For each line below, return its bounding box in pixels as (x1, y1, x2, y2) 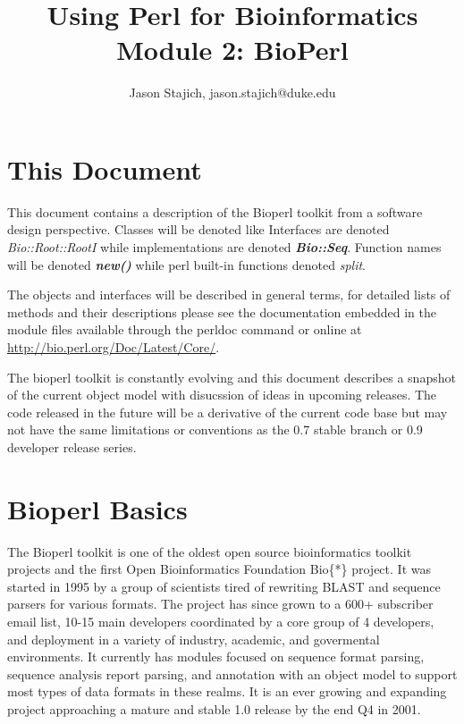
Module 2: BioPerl (116, 31, 349, 68)
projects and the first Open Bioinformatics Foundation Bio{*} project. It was (7, 560, 431, 578)
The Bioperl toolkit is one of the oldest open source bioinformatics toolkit (7, 542, 412, 560)
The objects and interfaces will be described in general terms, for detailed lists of (7, 285, 451, 304)
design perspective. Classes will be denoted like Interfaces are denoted (7, 220, 390, 239)
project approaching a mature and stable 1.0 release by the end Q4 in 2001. (7, 700, 421, 719)
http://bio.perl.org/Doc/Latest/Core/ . (7, 338, 220, 356)
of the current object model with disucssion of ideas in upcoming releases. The (7, 385, 437, 404)
